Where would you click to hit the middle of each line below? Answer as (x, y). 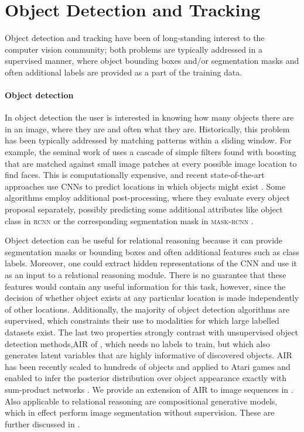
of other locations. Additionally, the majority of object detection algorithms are (147, 309)
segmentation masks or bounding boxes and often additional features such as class (152, 251)
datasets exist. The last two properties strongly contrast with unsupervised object (151, 332)
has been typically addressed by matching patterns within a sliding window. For (148, 140)
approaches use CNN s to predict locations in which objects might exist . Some (145, 186)
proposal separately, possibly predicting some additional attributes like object (144, 209)
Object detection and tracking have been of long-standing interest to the (135, 38)
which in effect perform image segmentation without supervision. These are (140, 412)
